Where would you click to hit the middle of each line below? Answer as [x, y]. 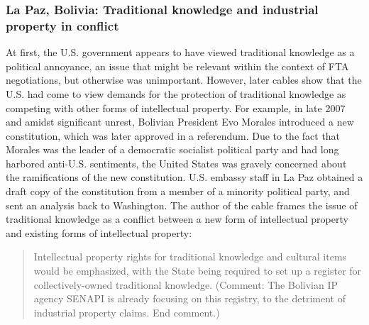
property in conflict [62, 25]
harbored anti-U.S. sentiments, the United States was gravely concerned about [176, 163]
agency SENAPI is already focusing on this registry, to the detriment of [189, 298]
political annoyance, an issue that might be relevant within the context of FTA [177, 66]
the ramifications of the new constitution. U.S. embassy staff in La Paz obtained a [184, 177]
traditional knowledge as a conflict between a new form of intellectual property [177, 219]
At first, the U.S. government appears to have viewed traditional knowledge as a [180, 52]
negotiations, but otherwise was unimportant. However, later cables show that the [184, 80]
